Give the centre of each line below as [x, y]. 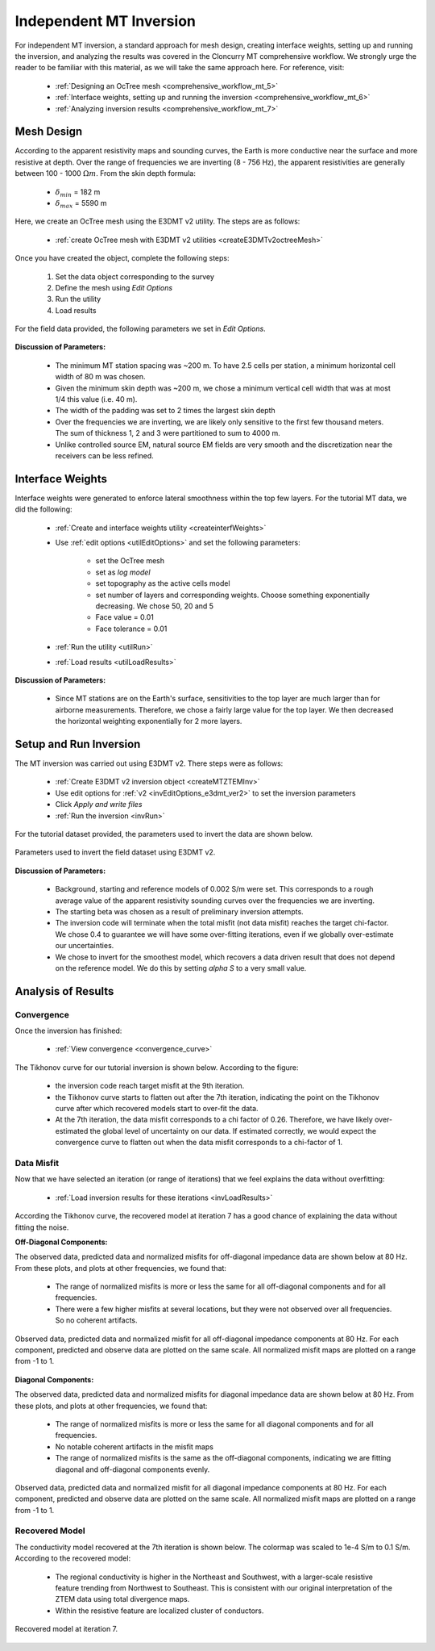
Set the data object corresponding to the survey [135, 276]
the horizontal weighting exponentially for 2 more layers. [149, 721]
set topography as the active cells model [163, 583]
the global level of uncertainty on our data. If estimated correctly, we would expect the [233, 1131]
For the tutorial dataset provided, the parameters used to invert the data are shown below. [164, 834]
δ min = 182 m [78, 192]
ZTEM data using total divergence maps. [122, 1599]
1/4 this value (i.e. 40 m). [96, 399]
